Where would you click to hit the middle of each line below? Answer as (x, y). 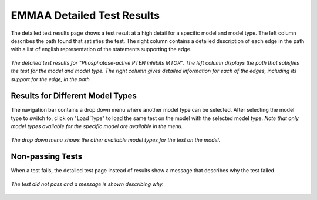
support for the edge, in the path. (51, 79)
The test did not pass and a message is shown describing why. (87, 184)
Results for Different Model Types (74, 96)
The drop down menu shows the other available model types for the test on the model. (116, 140)
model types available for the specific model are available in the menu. (97, 126)
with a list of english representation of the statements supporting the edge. (101, 49)
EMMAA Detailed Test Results (85, 15)
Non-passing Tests (46, 157)
